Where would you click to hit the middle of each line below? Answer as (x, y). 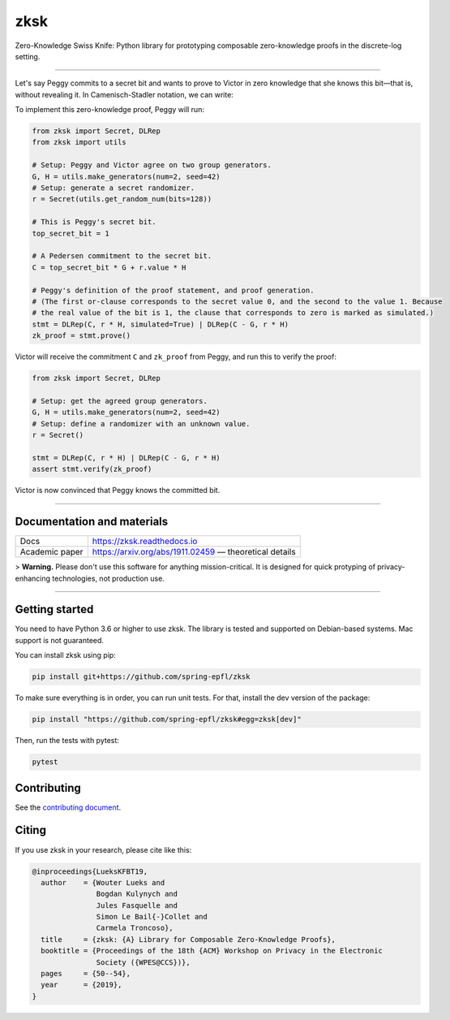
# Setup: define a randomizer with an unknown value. (141, 424)
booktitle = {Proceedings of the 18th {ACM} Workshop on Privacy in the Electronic (212, 951)
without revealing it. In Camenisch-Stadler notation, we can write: (124, 94)
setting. (28, 56)
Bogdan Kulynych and (137, 894)
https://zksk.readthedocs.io (145, 542)
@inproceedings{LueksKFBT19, (90, 871)
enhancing (33, 578)
